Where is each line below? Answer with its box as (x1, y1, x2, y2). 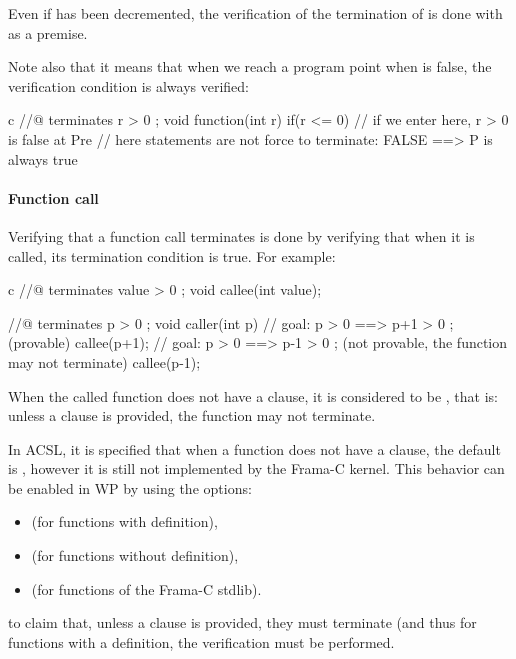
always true (8, 148, 78, 169)
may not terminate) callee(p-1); (8, 351, 201, 372)
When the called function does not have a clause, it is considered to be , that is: (8, 385, 499, 406)
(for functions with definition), (31, 511, 218, 532)
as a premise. (8, 22, 88, 43)
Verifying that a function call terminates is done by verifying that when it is (8, 225, 475, 246)
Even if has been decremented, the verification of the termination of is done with (8, 3, 503, 23)
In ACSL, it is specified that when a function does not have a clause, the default (8, 438, 501, 459)
